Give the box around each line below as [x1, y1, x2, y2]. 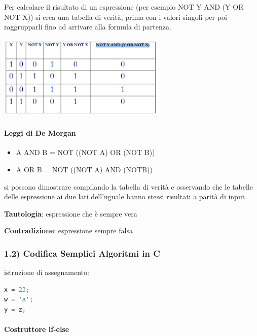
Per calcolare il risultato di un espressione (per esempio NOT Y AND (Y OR [4, 2, 244, 12]
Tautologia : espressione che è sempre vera [4, 208, 137, 219]
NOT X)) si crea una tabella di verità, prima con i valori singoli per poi [4, 11, 227, 22]
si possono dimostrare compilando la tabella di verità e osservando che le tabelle [4, 181, 253, 192]
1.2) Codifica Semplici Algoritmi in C [4, 247, 160, 259]
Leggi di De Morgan [4, 128, 76, 138]
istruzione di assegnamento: [4, 267, 89, 278]
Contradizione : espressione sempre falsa [4, 225, 133, 236]
